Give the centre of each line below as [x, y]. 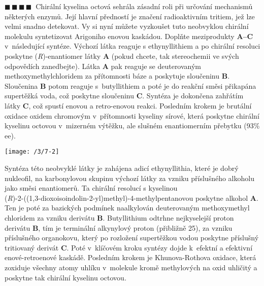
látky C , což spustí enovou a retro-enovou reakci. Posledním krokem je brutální [128, 105]
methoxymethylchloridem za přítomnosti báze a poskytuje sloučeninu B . [117, 76]
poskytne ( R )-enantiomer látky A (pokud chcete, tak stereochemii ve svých [122, 56]
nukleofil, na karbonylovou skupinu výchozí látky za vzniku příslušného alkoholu [129, 178]
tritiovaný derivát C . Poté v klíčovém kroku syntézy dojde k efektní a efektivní [129, 247]
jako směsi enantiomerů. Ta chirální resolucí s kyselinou [91, 188]
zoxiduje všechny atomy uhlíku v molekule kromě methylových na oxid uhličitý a [131, 267]
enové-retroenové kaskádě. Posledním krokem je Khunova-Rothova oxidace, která [130, 257]
